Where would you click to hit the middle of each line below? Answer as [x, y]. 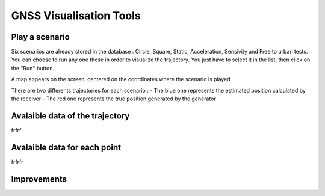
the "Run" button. [33, 68]
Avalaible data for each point [66, 147]
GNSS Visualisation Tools [76, 16]
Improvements [39, 179]
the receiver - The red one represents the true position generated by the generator [113, 99]
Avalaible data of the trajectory [70, 116]
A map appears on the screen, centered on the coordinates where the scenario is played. [122, 79]
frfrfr [17, 162]
